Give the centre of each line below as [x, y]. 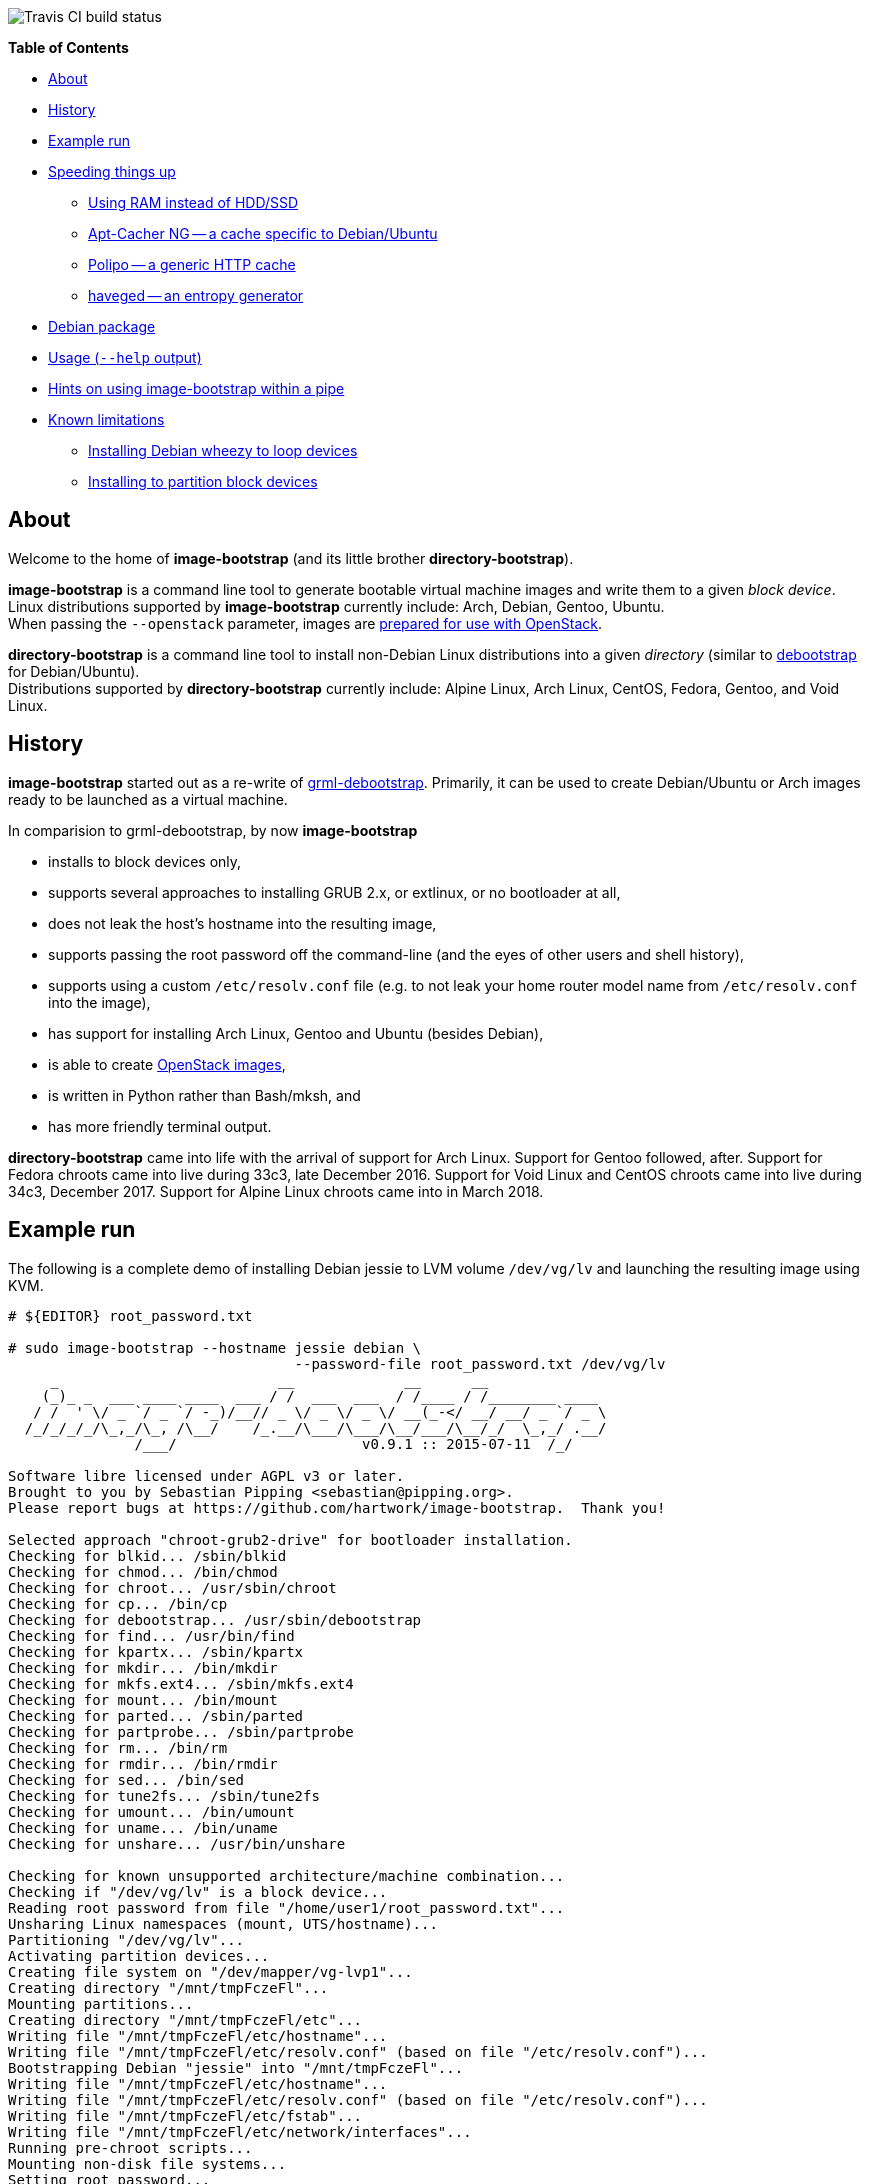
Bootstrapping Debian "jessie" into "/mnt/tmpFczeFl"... [236, 2067]
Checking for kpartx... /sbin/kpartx [156, 1651]
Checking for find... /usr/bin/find [151, 1635]
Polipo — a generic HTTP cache [192, 264]
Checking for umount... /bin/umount [151, 1811]
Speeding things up [112, 171]
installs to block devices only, [145, 861]
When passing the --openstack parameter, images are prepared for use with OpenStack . [305, 623]
